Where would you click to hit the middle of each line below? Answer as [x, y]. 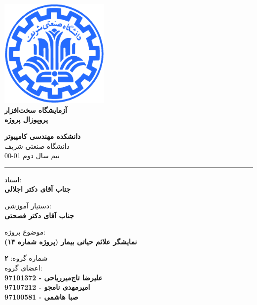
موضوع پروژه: [25, 232]
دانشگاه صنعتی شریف [37, 146]
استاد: [13, 179]
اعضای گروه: [23, 267]
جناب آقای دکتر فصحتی [39, 215]
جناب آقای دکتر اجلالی [37, 189]
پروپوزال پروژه [26, 119]
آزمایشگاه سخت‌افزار [36, 110]
